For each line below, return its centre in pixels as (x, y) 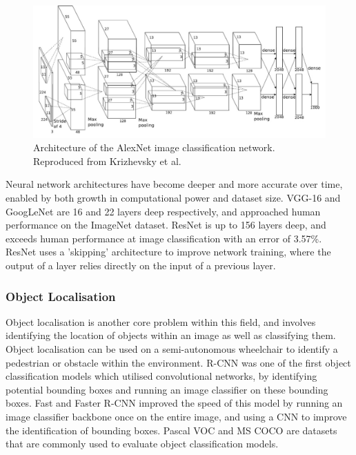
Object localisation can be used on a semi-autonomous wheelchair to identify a (172, 349)
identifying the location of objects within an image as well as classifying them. (171, 335)
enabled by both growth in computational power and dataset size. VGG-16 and (173, 198)
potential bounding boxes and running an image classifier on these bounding (167, 389)
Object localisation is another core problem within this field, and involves (161, 321)
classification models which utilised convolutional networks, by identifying (161, 376)
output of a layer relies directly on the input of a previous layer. (141, 265)
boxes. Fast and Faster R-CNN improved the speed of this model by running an (174, 403)
